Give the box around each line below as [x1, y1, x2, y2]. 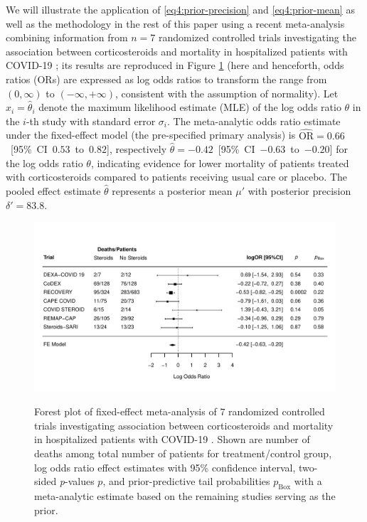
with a [294, 474, 322, 489]
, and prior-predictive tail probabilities [102, 474, 270, 489]
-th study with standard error [26, 113, 156, 128]
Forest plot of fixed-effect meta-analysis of [34, 404, 217, 419]
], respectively [106, 142, 167, 156]
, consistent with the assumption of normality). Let [115, 85, 339, 100]
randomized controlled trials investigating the [159, 30, 356, 45]
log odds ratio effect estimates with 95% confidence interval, [34, 459, 296, 474]
